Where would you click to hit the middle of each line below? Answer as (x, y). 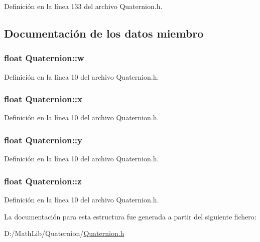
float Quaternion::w (44, 58)
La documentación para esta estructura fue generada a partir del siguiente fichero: (130, 216)
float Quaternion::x (43, 99)
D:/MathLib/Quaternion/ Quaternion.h (64, 233)
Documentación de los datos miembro (104, 33)
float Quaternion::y (43, 140)
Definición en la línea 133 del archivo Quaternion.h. (83, 6)
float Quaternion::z (43, 181)
